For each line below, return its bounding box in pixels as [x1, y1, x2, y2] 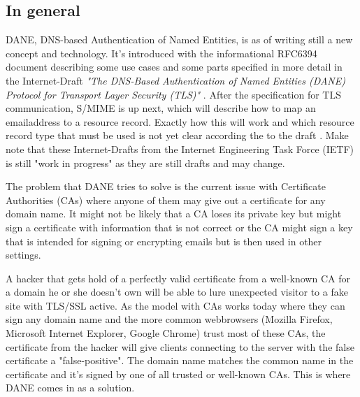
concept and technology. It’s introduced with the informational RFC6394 [6, 45, 317, 60]
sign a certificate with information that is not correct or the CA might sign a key [6, 219, 353, 234]
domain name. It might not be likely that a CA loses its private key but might [6, 206, 342, 221]
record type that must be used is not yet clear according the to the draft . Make [6, 128, 349, 143]
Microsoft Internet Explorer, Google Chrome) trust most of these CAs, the [6, 326, 326, 340]
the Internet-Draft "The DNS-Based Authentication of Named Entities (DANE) [6, 73, 345, 87]
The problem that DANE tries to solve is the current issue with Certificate [6, 179, 326, 194]
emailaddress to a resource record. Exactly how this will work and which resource [6, 114, 354, 129]
